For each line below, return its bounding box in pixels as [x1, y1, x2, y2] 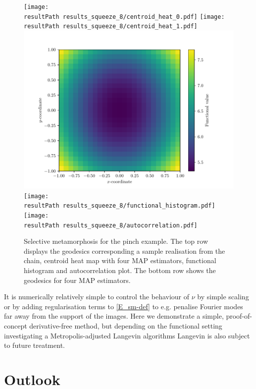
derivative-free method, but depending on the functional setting [29, 320, 222, 331]
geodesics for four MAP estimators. [24, 275, 131, 285]
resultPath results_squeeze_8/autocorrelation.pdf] [24, 222, 198, 229]
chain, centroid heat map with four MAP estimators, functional [24, 255, 216, 266]
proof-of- [226, 311, 253, 321]
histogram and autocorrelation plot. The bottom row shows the [24, 265, 216, 275]
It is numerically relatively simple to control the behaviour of [4, 291, 190, 302]
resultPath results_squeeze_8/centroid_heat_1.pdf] [24, 23, 198, 30]
